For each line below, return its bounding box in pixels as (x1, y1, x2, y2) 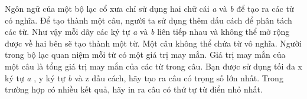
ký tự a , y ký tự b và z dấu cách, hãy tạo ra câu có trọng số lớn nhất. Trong (5, 71, 283, 84)
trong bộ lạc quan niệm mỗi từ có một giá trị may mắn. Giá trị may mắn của (5, 48, 286, 61)
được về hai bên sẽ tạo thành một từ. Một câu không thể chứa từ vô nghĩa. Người (5, 37, 302, 49)
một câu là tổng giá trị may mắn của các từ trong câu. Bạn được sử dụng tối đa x (5, 60, 302, 72)
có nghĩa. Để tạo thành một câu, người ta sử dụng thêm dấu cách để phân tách (5, 14, 292, 26)
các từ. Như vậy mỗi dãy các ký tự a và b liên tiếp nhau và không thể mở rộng (5, 25, 290, 38)
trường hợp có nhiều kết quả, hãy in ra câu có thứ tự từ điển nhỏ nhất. (5, 83, 263, 95)
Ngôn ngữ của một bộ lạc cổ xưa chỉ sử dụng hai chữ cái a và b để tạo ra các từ (5, 2, 294, 14)
